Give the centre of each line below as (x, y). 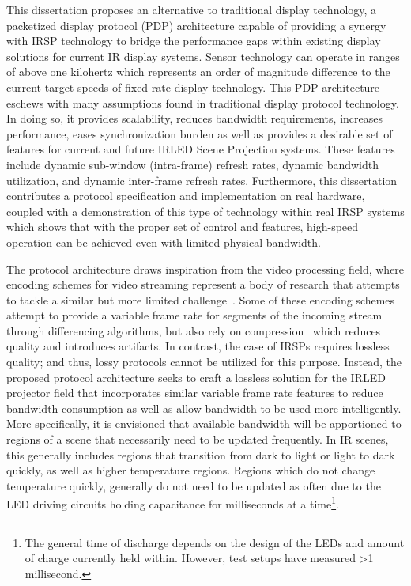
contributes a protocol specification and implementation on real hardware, (186, 196)
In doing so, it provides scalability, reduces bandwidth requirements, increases (194, 118)
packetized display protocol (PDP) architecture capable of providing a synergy (196, 25)
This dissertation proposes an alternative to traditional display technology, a (192, 9)
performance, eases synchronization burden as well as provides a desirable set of (200, 133)
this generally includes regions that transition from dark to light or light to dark (201, 454)
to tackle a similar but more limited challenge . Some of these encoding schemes (201, 299)
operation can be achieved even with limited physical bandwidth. (164, 242)
